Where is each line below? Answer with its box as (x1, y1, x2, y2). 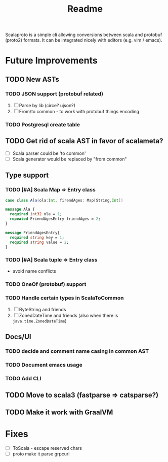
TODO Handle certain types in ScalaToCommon (5, 294, 124, 301)
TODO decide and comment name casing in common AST (5, 348, 149, 355)
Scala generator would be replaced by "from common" (12, 156, 128, 162)
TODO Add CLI (5, 375, 41, 382)
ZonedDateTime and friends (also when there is (19, 313, 118, 318)
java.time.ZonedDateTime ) (12, 318, 67, 324)
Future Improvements (5, 55, 98, 67)
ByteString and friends (19, 307, 66, 312)
